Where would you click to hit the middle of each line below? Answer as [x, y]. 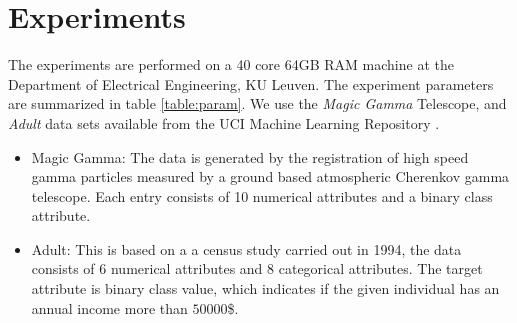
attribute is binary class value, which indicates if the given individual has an [265, 288]
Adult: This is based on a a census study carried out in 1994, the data [246, 248]
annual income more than [109, 307]
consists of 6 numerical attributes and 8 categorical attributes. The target [257, 268]
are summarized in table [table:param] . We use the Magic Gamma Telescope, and [257, 103]
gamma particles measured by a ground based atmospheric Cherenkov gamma [270, 176]
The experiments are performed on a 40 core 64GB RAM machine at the [231, 64]
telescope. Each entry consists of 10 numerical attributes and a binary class [262, 195]
